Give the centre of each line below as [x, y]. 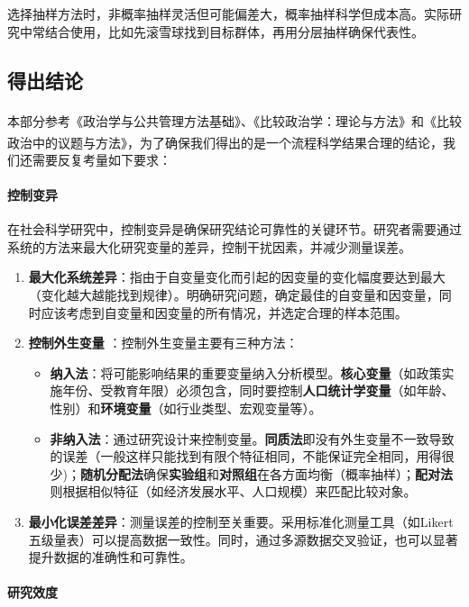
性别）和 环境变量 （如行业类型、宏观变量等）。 [186, 408]
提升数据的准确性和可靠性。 [110, 557]
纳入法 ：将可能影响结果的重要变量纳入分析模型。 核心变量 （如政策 [246, 372]
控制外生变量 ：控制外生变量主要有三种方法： [163, 343]
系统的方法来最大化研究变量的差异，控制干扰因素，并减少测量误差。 [209, 246]
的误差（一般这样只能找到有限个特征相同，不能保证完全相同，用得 [246, 456]
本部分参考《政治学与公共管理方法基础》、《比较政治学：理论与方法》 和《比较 [234, 121]
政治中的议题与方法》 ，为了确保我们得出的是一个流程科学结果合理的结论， [225, 142]
